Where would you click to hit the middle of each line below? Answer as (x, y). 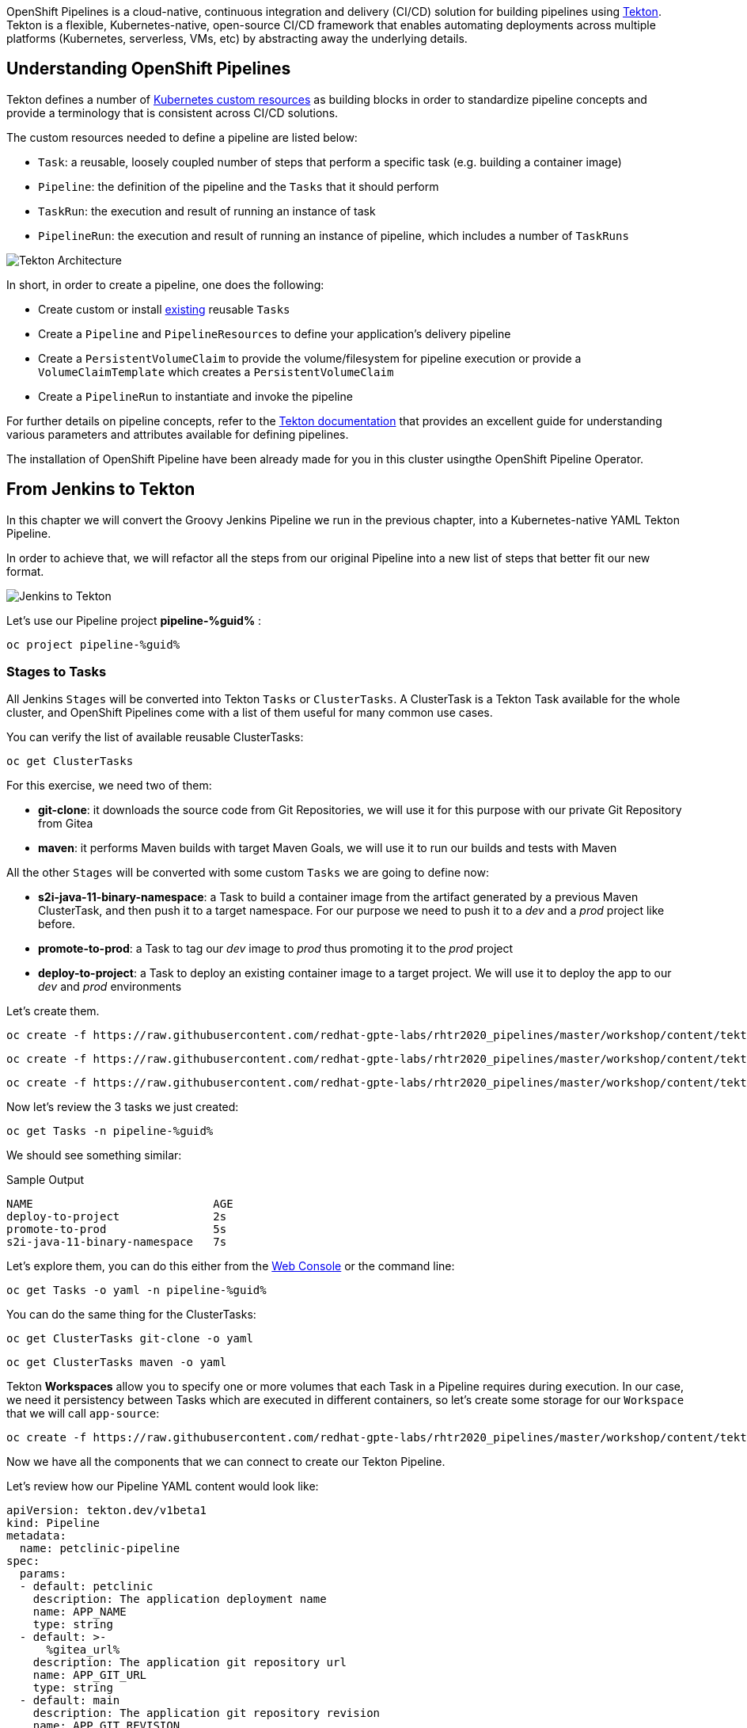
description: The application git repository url (190, 1663)
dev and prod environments (110, 987)
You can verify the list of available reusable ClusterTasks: (155, 737)
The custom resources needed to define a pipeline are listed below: (182, 137)
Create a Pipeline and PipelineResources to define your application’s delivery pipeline (275, 333)
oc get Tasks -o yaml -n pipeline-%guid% (137, 1290)
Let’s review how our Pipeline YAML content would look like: (163, 1486)
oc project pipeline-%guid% (93, 644)
